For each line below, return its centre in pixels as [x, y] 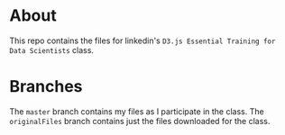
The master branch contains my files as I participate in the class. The [137, 111]
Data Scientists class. [52, 49]
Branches [46, 87]
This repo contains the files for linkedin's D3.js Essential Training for [142, 40]
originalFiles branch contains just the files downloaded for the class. [140, 121]
